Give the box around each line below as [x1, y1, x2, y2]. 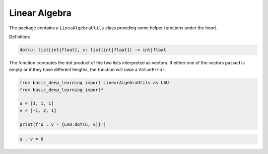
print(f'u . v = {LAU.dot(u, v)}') [19, 121, 106, 127]
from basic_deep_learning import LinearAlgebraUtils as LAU [19, 80, 169, 86]
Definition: [9, 34, 31, 40]
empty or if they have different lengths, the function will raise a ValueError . [9, 67, 166, 73]
